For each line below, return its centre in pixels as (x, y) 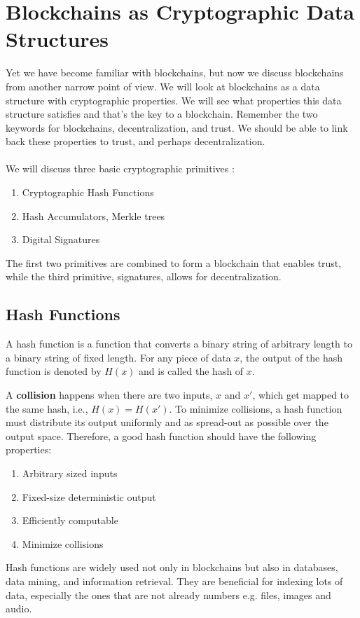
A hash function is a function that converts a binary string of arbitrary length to (179, 344)
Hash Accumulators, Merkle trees (94, 215)
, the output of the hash (291, 357)
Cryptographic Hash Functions (88, 192)
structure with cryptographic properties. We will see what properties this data (174, 100)
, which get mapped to (301, 395)
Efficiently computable (70, 520)
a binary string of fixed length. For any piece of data (118, 357)
